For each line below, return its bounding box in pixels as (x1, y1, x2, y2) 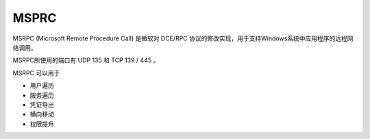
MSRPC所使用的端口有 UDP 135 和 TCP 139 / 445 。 (12, 56, 160, 64)
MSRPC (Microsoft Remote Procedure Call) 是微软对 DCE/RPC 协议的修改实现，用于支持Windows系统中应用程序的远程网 (12, 34, 354, 42)
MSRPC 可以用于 (12, 68, 60, 77)
